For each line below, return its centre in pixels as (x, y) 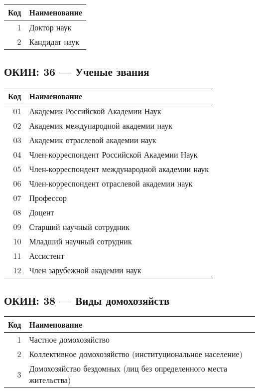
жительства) (50, 380)
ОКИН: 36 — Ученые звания (77, 72)
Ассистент (47, 256)
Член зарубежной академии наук (85, 270)
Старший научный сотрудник (79, 227)
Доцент (42, 212)
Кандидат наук (54, 42)
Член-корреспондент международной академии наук (119, 169)
